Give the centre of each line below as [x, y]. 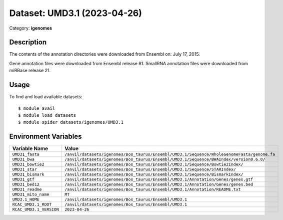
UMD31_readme [27, 190]
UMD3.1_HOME [26, 200]
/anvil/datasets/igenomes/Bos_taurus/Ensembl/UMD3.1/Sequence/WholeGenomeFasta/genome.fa [170, 155]
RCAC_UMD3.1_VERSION [36, 210]
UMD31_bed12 [26, 185]
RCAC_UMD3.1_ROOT [32, 205]
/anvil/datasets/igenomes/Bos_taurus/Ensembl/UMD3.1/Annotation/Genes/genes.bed [159, 185]
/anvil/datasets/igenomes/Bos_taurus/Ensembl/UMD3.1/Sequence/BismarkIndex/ [154, 175]
